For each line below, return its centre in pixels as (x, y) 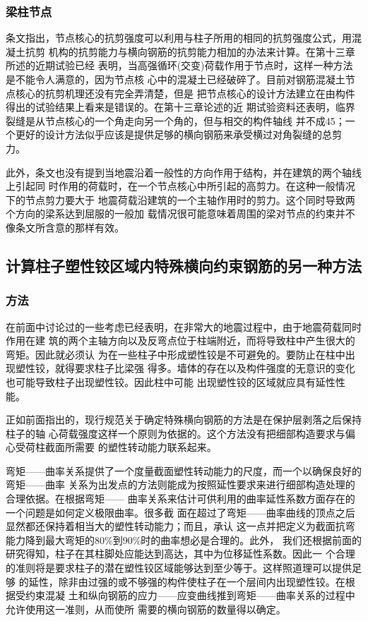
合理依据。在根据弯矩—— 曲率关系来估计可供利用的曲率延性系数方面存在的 (180, 499)
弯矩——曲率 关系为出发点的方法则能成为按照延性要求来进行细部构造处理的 (180, 484)
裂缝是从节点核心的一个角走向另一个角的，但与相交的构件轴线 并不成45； (176, 120)
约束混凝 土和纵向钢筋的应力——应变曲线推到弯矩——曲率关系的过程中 (190, 595)
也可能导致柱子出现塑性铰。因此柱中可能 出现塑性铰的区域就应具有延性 (171, 381)
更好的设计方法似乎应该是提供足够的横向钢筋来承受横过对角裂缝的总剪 (178, 134)
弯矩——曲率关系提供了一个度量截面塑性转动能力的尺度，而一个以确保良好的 (184, 470)
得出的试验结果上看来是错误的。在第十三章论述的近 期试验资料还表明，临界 (180, 107)
